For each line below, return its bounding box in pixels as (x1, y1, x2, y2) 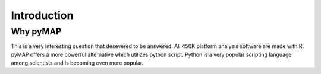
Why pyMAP (11, 26, 62, 37)
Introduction (11, 9, 74, 22)
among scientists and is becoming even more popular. (11, 59, 144, 66)
